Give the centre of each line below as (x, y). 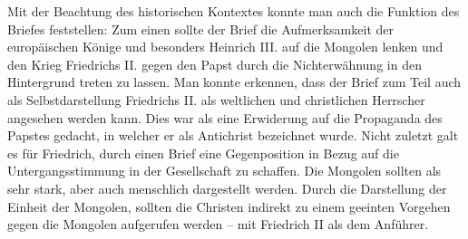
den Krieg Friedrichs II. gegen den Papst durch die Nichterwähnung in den (214, 64)
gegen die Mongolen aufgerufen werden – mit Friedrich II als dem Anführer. (218, 224)
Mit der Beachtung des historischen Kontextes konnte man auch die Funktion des (234, 11)
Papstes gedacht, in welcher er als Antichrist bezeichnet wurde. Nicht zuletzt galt (233, 135)
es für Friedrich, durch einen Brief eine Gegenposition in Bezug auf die (203, 153)
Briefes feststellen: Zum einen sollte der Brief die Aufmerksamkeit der (200, 29)
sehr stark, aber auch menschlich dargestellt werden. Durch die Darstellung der (227, 188)
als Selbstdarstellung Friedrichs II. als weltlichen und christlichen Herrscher (216, 99)
